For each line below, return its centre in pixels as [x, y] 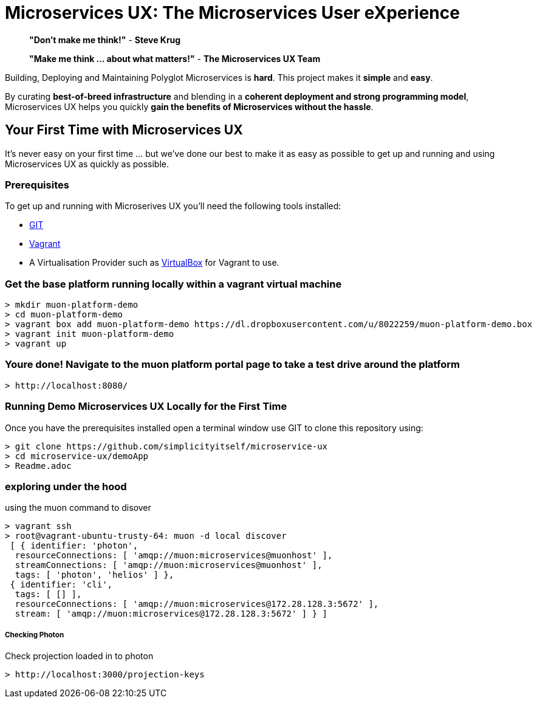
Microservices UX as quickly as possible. [87, 164]
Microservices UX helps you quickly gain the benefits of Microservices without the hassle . [189, 106]
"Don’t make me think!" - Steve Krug [105, 40]
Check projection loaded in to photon [79, 656]
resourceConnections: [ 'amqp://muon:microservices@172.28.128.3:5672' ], [197, 604]
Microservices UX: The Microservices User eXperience [232, 13]
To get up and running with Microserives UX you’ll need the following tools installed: [173, 206]
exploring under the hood [66, 486]
